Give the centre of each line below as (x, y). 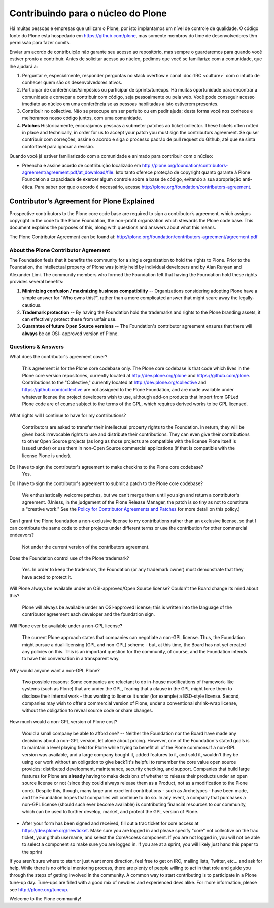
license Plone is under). (47, 456)
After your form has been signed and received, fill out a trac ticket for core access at (110, 823)
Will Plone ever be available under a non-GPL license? (66, 626)
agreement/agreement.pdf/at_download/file (68, 172)
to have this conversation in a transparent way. (71, 659)
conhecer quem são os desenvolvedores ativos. (72, 83)
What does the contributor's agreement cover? (58, 357)
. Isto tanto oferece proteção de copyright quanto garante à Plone (182, 172)
